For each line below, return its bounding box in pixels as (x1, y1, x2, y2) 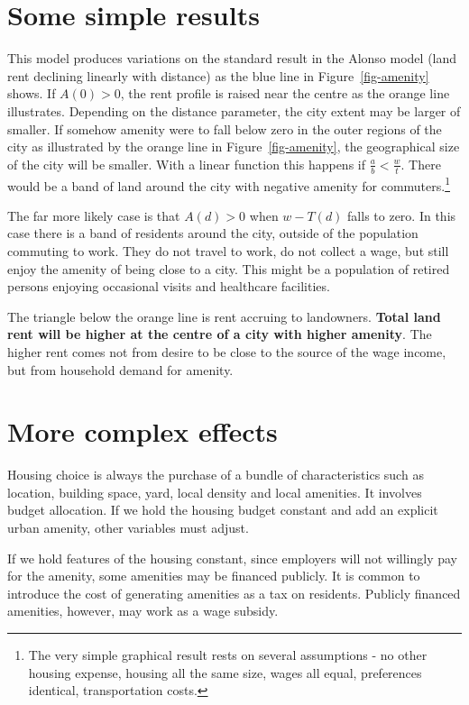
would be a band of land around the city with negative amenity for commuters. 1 (7, 173, 450, 195)
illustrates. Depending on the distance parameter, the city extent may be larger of (7, 101, 461, 120)
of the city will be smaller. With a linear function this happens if (7, 154, 366, 173)
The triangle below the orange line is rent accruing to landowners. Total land (7, 307, 441, 325)
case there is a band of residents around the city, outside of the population (7, 224, 418, 243)
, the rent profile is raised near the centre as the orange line (120, 84, 450, 103)
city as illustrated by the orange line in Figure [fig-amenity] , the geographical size (7, 137, 460, 156)
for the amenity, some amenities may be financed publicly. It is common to (7, 566, 420, 585)
